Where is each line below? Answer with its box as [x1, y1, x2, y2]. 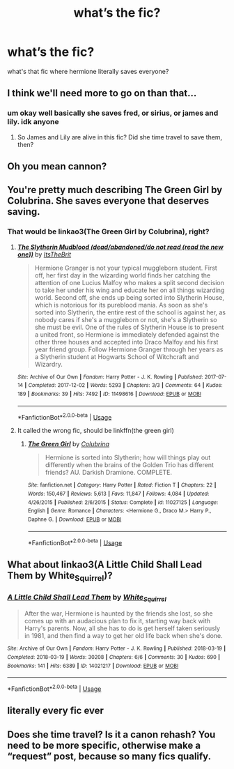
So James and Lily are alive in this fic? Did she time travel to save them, [17, 132, 223, 141]
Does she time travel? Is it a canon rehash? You [7, 729, 216, 740]
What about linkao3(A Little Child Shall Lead [7, 558, 203, 570]
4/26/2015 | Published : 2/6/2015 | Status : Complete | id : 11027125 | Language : [27, 498, 219, 506]
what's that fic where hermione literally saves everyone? [7, 67, 169, 75]
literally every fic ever [7, 705, 104, 717]
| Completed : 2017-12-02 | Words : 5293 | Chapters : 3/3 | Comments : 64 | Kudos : [24, 382, 223, 389]
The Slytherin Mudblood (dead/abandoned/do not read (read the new [17, 243, 224, 251]
